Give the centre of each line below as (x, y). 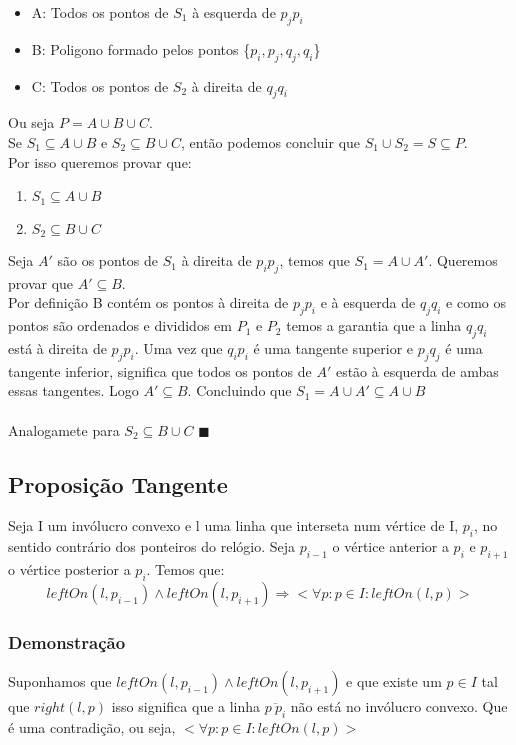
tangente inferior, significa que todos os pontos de (160, 370)
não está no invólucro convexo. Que (399, 706)
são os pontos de (108, 260)
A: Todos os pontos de (100, 12)
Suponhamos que (60, 681)
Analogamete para (64, 429)
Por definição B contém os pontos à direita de (148, 302)
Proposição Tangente (118, 483)
